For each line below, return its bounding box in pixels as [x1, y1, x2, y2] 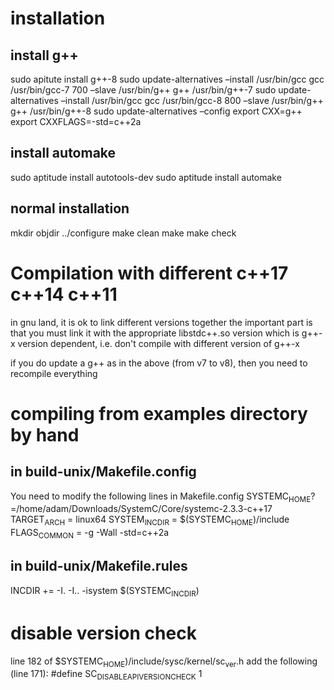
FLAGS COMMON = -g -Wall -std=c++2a [10, 527, 170, 541]
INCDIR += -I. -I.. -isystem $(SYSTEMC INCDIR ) [10, 584, 200, 599]
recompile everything [10, 367, 98, 379]
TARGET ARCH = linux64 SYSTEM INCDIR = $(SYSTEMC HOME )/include [10, 513, 290, 528]
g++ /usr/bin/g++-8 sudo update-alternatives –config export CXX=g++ [10, 105, 303, 117]
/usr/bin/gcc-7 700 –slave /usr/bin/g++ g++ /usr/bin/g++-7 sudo [10, 84, 277, 96]
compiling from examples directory [10, 402, 308, 425]
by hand [10, 423, 80, 446]
